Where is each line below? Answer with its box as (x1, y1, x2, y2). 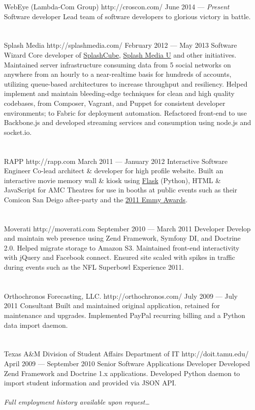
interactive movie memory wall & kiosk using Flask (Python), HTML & (4, 175, 221, 185)
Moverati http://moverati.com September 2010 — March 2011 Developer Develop (4, 223, 251, 233)
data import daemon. (4, 319, 68, 330)
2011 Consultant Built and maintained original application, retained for (4, 300, 220, 311)
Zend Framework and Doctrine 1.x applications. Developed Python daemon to (4, 368, 240, 378)
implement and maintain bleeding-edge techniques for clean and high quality (4, 88, 235, 98)
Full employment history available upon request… (4, 397, 150, 407)
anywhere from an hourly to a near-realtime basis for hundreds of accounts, (4, 69, 231, 79)
